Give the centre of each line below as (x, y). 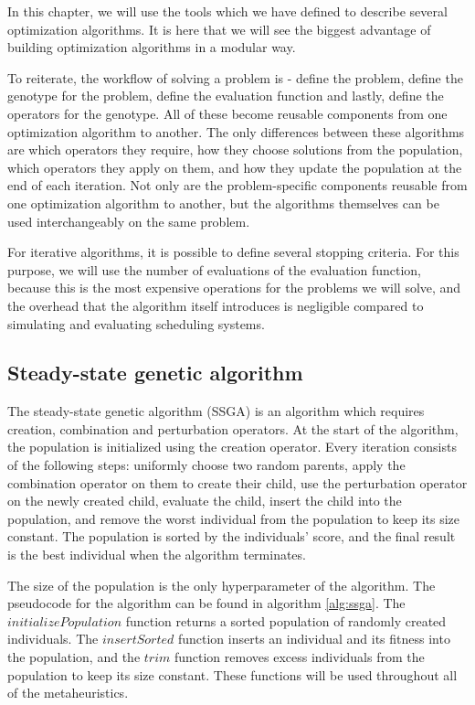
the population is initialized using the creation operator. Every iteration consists (232, 447)
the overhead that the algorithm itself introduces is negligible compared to (216, 305)
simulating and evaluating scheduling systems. (136, 323)
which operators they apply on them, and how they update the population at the (235, 167)
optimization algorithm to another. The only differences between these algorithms (236, 131)
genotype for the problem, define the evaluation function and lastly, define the (226, 96)
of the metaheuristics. (68, 693)
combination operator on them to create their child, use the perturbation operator (237, 482)
